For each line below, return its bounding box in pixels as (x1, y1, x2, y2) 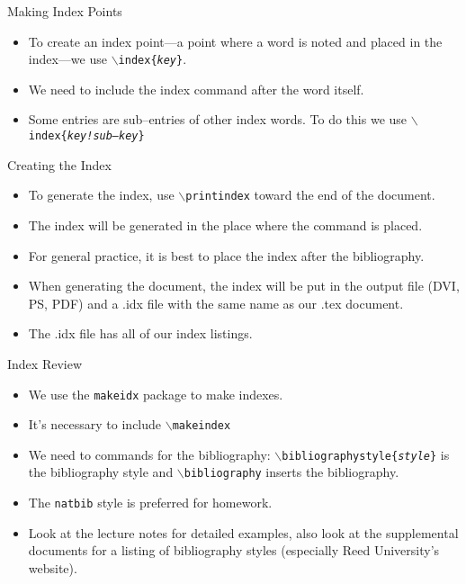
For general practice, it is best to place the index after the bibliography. (28, 246, 425, 265)
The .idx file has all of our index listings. (28, 324, 253, 343)
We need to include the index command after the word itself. (28, 79, 364, 98)
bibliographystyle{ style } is (282, 445, 450, 463)
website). (28, 558, 77, 577)
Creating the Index (7, 155, 112, 174)
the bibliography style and (28, 463, 174, 481)
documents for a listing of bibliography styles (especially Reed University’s (28, 541, 440, 560)
